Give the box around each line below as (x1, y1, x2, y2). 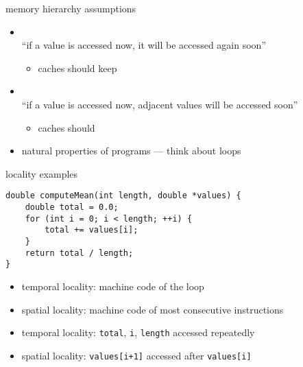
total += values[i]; (45, 225, 138, 235)
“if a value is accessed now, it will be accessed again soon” (21, 38, 267, 52)
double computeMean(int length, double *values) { (5, 191, 241, 201)
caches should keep (38, 60, 117, 75)
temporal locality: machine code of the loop (21, 279, 204, 293)
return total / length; (25, 248, 134, 258)
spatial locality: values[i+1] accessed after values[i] (21, 348, 252, 362)
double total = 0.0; (25, 202, 119, 212)
